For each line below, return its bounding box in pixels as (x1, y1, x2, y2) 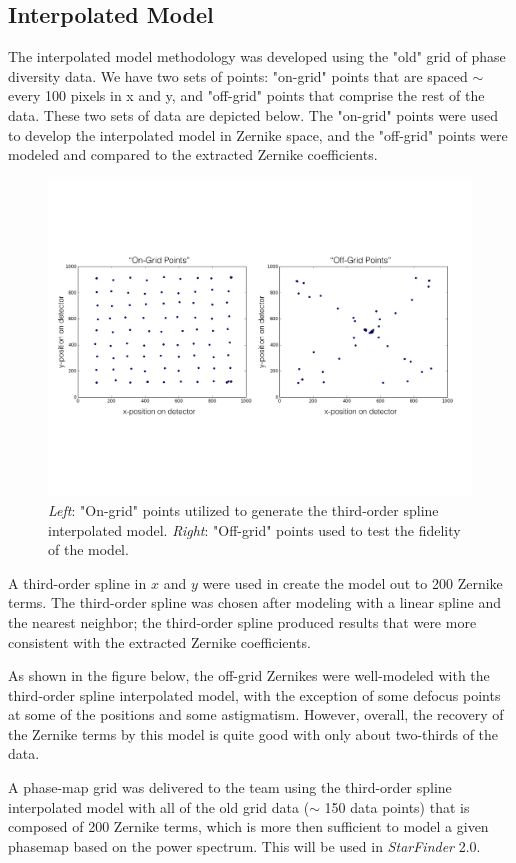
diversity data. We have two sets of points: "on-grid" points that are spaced (8, 65, 468, 86)
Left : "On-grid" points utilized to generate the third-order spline (48, 499, 439, 520)
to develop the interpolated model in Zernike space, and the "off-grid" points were (8, 124, 508, 145)
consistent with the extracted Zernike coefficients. (8, 631, 311, 652)
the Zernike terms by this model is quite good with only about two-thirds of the (8, 723, 499, 744)
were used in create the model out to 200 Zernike (202, 572, 503, 593)
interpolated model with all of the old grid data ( (8, 796, 310, 817)
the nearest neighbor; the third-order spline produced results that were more (8, 611, 477, 632)
